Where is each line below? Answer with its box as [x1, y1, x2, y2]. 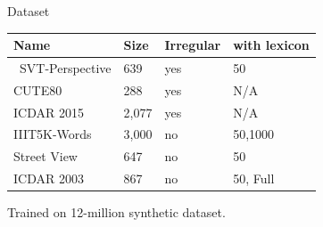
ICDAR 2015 [13, 102, 84, 121]
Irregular [164, 36, 221, 54]
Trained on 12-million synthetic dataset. [7, 203, 226, 222]
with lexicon [233, 36, 310, 54]
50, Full [233, 169, 275, 188]
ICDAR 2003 [13, 169, 84, 188]
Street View [13, 147, 78, 166]
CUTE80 [13, 80, 62, 99]
